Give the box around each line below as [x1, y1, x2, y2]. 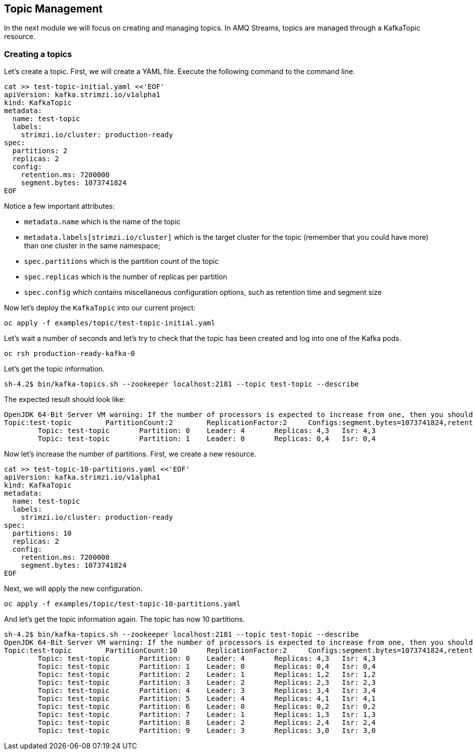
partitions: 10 [12, 529, 72, 538]
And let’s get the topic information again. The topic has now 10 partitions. [4, 615, 245, 624]
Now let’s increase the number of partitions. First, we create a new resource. [4, 450, 257, 459]
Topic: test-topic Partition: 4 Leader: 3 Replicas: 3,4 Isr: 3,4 [38, 686, 376, 695]
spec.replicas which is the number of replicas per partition [24, 272, 227, 281]
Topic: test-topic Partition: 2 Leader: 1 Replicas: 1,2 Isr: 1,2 [38, 670, 376, 679]
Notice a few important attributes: [4, 202, 115, 211]
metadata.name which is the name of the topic [24, 217, 181, 226]
